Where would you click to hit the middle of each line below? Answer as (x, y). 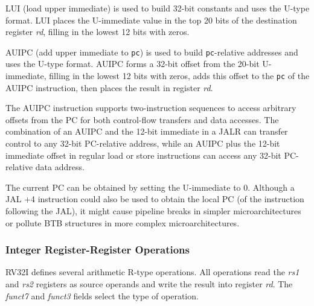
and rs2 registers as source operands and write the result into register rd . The (149, 284)
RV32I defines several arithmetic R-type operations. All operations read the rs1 (152, 272)
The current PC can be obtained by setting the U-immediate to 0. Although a (150, 187)
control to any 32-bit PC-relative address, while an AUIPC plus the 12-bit (143, 143)
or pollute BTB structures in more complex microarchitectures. (123, 222)
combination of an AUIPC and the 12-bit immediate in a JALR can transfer (147, 131)
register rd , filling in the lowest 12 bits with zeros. (98, 32)
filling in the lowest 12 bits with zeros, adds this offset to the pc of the (179, 76)
